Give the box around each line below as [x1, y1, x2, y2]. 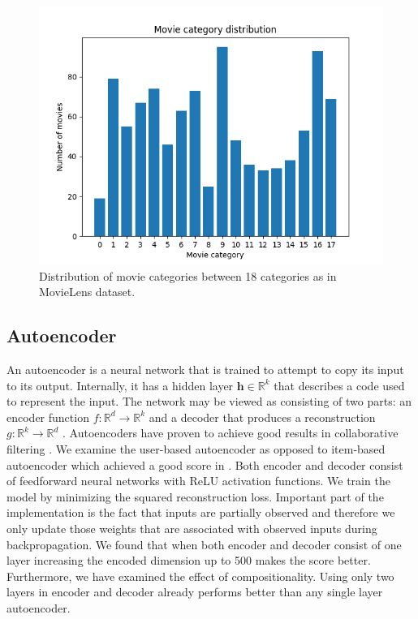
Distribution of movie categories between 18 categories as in [39, 267, 337, 284]
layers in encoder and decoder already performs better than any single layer [6, 583, 383, 600]
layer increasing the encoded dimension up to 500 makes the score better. [6, 552, 371, 569]
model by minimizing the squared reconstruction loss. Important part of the [6, 488, 384, 505]
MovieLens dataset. [39, 283, 136, 300]
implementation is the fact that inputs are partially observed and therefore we [6, 504, 395, 521]
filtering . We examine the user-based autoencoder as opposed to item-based [6, 440, 386, 457]
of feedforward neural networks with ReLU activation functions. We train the [6, 472, 390, 489]
